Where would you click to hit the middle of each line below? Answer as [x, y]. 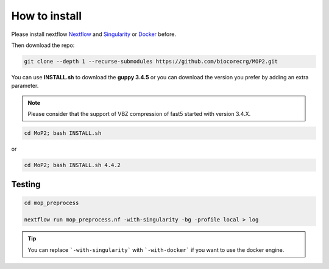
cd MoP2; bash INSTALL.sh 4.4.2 [73, 165]
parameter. [25, 86]
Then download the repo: [43, 45]
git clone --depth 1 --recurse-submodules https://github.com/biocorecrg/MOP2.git [151, 61]
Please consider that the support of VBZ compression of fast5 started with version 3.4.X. [139, 114]
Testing [26, 185]
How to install [47, 16]
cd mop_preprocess [51, 203]
